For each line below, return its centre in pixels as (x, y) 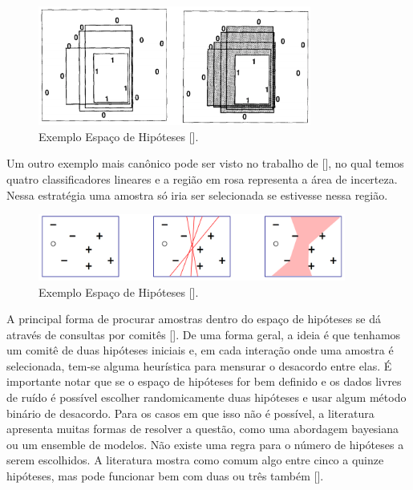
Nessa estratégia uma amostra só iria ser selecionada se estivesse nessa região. (197, 194)
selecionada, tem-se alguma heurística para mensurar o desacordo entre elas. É (199, 365)
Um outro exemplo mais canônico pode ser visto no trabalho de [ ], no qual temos (205, 163)
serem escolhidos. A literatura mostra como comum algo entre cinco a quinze (195, 460)
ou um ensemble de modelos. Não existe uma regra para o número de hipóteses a (205, 444)
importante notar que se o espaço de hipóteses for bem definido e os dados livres (204, 381)
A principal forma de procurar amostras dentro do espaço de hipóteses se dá (194, 319)
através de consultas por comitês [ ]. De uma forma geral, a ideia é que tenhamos (204, 334)
